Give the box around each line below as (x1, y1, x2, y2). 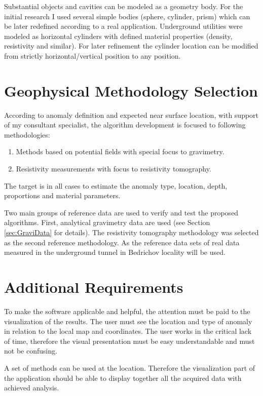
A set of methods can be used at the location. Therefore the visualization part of (4, 362, 255, 373)
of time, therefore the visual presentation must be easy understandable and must (4, 335, 255, 346)
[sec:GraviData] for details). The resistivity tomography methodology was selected (4, 227, 259, 238)
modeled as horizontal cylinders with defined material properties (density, (4, 30, 233, 41)
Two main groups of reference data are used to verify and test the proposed (4, 207, 239, 217)
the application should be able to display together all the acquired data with (4, 372, 242, 383)
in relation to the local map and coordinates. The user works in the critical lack (4, 326, 252, 336)
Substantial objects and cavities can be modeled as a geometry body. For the (4, 1, 243, 11)
